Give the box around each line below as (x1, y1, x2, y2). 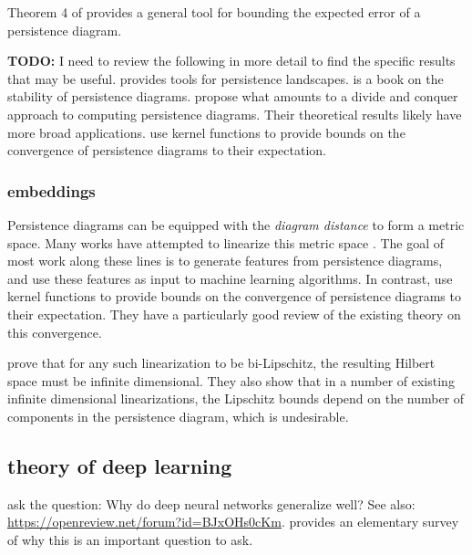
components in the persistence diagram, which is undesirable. (7, 406, 349, 425)
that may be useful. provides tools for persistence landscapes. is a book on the (7, 68, 444, 88)
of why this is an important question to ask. (7, 529, 253, 549)
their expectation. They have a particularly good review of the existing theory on (7, 304, 461, 323)
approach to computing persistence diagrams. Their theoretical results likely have (7, 104, 462, 123)
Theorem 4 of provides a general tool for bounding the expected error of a (7, 3, 421, 21)
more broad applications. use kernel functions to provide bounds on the (7, 122, 405, 141)
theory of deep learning (7, 451, 232, 479)
